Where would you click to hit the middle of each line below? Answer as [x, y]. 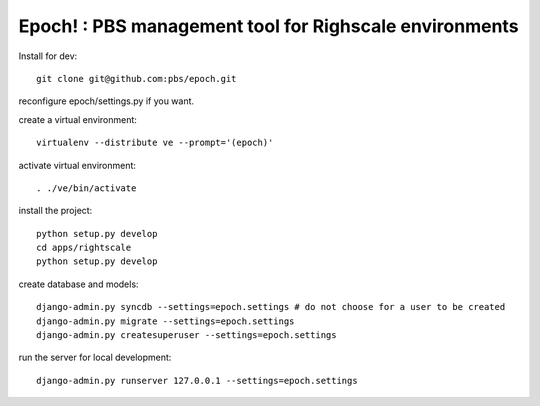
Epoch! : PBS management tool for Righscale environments [268, 26]
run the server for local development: [95, 357]
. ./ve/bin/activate [86, 188]
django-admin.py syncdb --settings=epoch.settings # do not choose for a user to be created [271, 307]
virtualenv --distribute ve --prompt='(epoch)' [155, 143]
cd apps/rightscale [84, 248]
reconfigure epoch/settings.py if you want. [106, 101]
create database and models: [78, 284]
